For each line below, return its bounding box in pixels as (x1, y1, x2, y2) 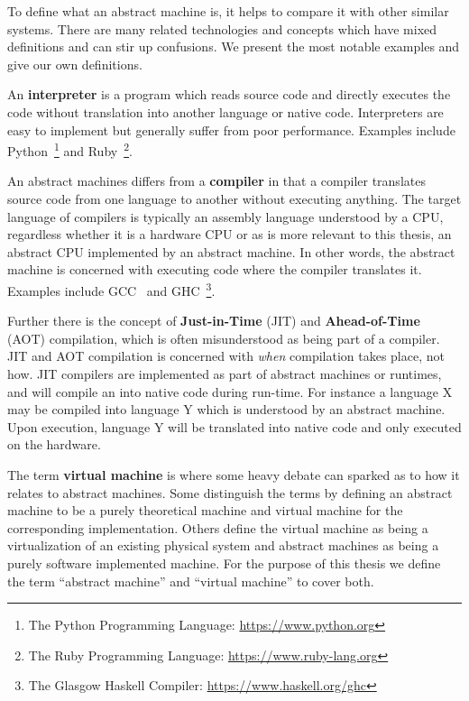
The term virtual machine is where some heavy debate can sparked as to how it (7, 465, 460, 484)
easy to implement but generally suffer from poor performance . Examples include (7, 120, 455, 139)
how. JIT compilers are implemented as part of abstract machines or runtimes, (7, 364, 442, 383)
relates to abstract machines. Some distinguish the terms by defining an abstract (7, 483, 453, 502)
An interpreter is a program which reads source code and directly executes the (7, 85, 451, 104)
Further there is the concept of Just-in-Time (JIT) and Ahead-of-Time (7, 311, 420, 330)
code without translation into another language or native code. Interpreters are (7, 102, 444, 121)
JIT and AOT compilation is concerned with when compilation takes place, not (7, 346, 445, 365)
